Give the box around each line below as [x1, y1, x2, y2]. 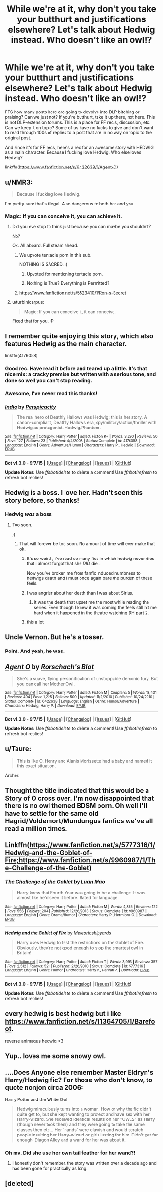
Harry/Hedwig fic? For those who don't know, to [5, 1076, 153, 1084]
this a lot [26, 619, 44, 625]
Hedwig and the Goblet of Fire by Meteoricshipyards [5, 930, 112, 936]
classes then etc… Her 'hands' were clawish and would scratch [16, 1126, 144, 1133]
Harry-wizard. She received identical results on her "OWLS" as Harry [16, 1116, 155, 1122]
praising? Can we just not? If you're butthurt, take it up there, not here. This [5, 114, 155, 120]
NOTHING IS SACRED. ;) [19, 261, 68, 267]
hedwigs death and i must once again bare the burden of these [26, 575, 153, 581]
